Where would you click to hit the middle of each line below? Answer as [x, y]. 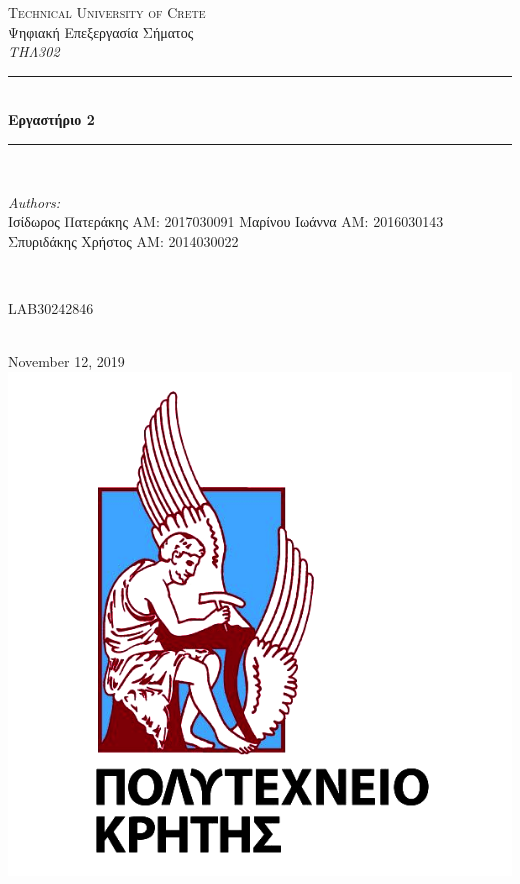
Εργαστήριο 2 [51, 119]
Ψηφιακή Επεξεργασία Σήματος [101, 31]
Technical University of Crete [107, 12]
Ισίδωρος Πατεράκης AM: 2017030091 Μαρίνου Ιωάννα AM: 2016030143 [226, 221]
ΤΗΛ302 [34, 51]
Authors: [34, 201]
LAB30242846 [51, 307]
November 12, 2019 [66, 361]
